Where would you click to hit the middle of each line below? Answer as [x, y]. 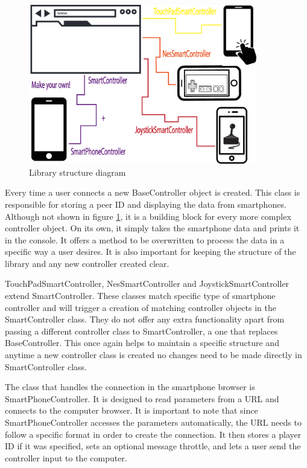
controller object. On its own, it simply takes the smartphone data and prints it [152, 228]
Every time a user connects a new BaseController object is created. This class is [153, 192]
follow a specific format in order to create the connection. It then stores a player [153, 434]
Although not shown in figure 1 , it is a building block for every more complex [148, 216]
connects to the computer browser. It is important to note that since [131, 410]
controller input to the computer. [66, 457]
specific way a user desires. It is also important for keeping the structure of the [150, 252]
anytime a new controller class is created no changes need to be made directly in [153, 355]
